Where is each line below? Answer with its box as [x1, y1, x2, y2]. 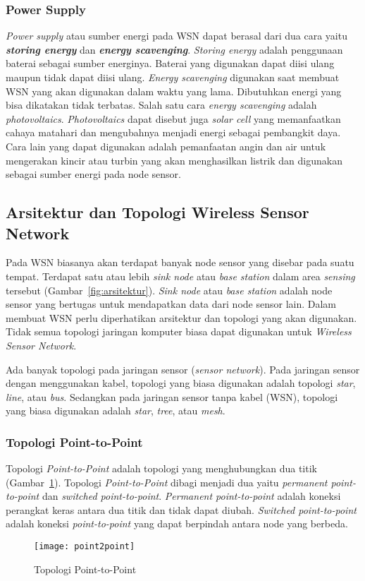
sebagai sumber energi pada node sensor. [6, 167, 181, 181]
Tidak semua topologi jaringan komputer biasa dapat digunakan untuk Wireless [6, 324, 352, 339]
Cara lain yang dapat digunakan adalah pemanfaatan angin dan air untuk [6, 138, 326, 153]
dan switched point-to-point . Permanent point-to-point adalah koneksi [42, 489, 341, 503]
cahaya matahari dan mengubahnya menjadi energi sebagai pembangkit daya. [6, 125, 341, 140]
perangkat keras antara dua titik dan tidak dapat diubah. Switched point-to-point [6, 502, 357, 517]
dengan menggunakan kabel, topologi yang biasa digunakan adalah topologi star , [6, 376, 356, 390]
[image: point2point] [34, 541, 135, 552]
